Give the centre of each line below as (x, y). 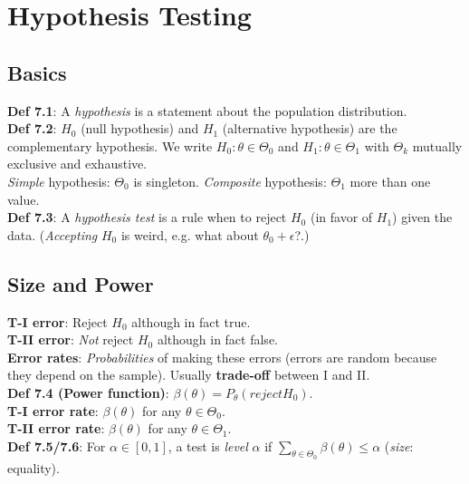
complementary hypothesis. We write (110, 145)
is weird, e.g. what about (190, 234)
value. (24, 199)
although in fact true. (191, 321)
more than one (390, 181)
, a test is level (208, 445)
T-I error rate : (53, 410)
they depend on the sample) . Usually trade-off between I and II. (189, 375)
